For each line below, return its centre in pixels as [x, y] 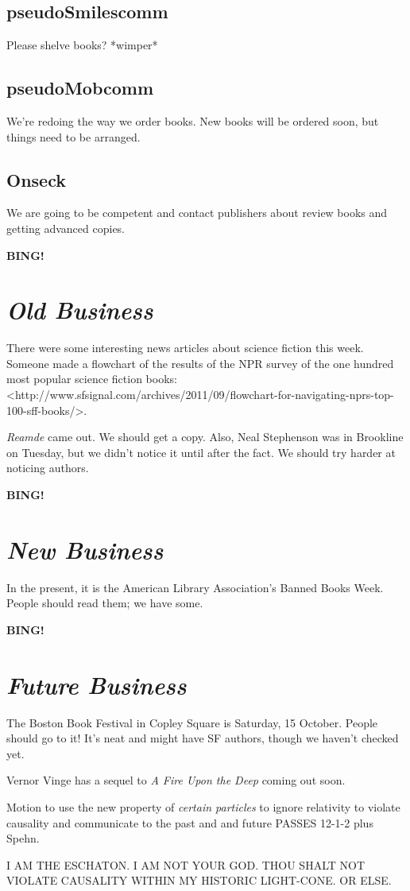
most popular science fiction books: [92, 379]
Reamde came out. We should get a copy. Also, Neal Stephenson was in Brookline [205, 437]
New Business [85, 549]
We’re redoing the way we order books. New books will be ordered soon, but [193, 121]
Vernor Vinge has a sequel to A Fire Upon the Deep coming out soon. [176, 780]
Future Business [97, 684]
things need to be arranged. [73, 136]
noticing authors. [48, 468]
